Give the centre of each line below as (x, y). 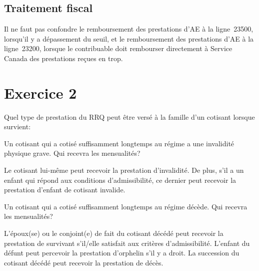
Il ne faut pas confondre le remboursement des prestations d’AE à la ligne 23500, (129, 29)
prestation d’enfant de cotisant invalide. (65, 190)
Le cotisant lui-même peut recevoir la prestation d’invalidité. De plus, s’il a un (124, 170)
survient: (17, 126)
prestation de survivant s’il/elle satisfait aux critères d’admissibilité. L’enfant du (127, 243)
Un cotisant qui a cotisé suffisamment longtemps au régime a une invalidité (119, 143)
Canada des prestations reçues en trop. (63, 58)
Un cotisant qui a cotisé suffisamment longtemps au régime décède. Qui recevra (126, 206)
